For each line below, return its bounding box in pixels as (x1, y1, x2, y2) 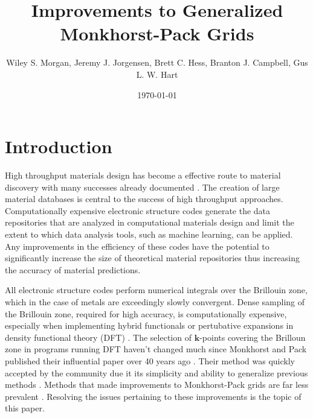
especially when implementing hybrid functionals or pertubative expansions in (5, 319, 294, 332)
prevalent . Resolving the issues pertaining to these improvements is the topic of (5, 390, 302, 402)
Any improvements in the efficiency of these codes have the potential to (5, 239, 269, 252)
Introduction (5, 134, 112, 159)
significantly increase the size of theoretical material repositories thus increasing (5, 252, 300, 264)
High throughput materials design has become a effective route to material (5, 169, 281, 182)
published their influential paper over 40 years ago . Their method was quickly (5, 354, 295, 367)
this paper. (5, 402, 45, 414)
